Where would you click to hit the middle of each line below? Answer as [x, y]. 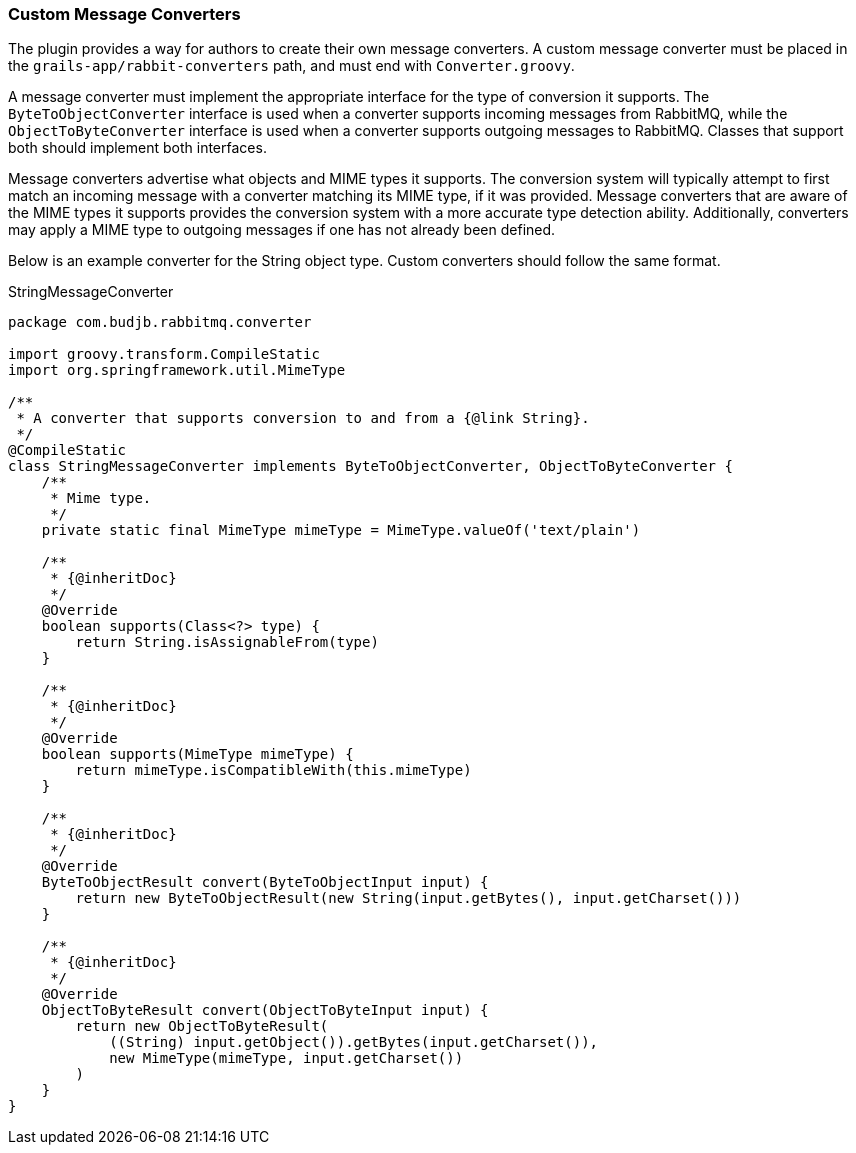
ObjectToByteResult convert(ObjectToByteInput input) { [265, 1010]
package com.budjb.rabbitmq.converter [160, 322]
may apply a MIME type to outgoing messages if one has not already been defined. [282, 230]
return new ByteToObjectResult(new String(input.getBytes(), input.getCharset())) [408, 898]
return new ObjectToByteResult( [202, 1026]
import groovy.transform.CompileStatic [164, 354]
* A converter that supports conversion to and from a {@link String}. [303, 418]
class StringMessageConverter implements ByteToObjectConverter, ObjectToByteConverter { [370, 466]
